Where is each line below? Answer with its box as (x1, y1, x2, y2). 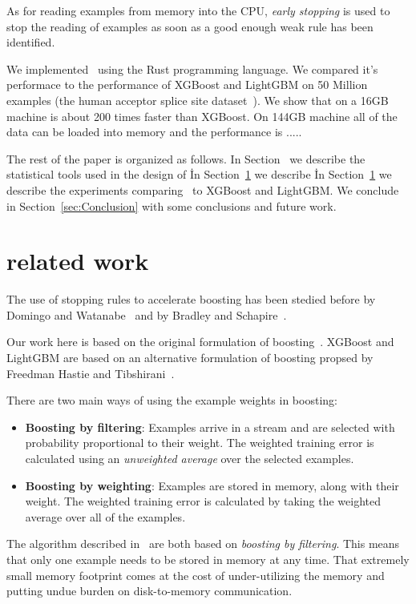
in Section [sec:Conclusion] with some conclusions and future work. (6, 197, 337, 214)
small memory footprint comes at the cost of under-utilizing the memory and (6, 566, 385, 583)
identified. (6, 34, 55, 50)
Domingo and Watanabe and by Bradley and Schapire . (6, 306, 287, 323)
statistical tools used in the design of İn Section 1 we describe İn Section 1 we (6, 166, 392, 183)
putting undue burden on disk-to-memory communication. (6, 582, 293, 599)
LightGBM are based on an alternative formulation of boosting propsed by (6, 349, 374, 366)
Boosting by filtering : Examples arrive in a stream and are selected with (25, 418, 395, 435)
